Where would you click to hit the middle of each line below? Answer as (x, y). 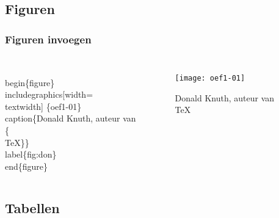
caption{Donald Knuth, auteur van (71, 118)
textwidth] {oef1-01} (43, 106)
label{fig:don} (31, 154)
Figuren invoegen (48, 39)
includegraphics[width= (49, 94)
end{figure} (27, 166)
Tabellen (32, 207)
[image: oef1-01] (210, 78)
